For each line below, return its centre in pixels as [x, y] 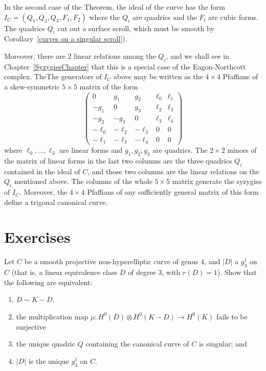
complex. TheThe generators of [53, 76]
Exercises [37, 237]
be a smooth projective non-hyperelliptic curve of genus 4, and [122, 261]
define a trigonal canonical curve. [56, 202]
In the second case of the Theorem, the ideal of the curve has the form [115, 7]
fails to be [232, 316]
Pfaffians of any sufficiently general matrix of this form [173, 192]
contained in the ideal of [42, 171]
